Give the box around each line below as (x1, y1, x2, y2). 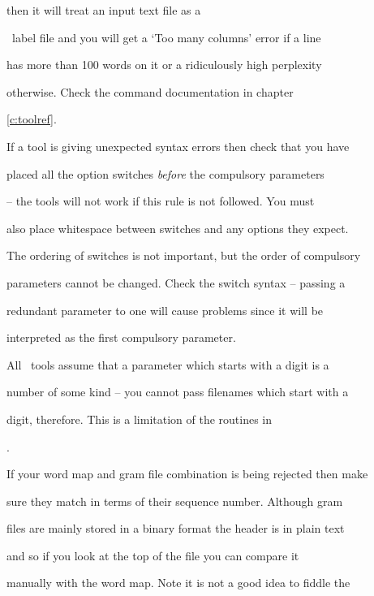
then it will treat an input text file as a (6, 2, 201, 18)
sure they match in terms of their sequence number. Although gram (6, 492, 343, 509)
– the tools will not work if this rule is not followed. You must (6, 192, 315, 209)
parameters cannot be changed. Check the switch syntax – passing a (6, 274, 346, 291)
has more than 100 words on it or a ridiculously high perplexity (6, 56, 322, 73)
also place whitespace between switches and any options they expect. (6, 219, 349, 236)
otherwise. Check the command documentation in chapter (6, 83, 294, 100)
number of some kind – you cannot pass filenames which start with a (6, 383, 349, 400)
